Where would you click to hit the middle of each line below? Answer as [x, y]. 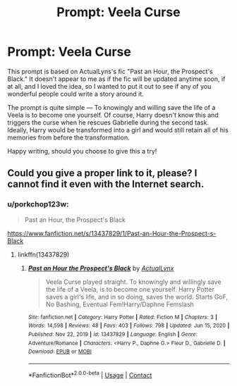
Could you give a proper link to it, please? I [102, 173]
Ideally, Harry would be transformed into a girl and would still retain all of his [118, 130]
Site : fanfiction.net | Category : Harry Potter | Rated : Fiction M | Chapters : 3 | [122, 317]
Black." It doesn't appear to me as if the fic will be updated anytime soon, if [116, 79]
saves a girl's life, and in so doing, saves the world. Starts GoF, [136, 297]
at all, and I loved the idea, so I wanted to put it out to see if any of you [109, 86]
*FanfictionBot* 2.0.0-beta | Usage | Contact [90, 374]
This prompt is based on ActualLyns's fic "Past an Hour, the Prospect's [110, 71]
